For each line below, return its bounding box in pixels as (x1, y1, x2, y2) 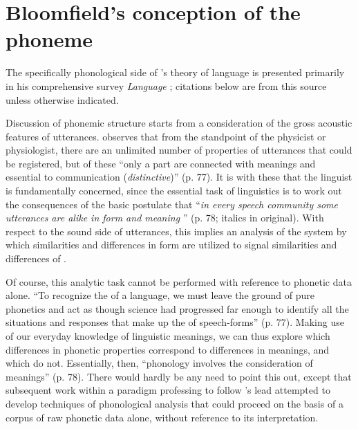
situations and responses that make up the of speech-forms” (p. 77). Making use (6, 315, 344, 329)
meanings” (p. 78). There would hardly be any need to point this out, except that (6, 369, 352, 383)
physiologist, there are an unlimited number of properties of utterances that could (6, 143, 352, 157)
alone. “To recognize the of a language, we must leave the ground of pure (6, 288, 314, 302)
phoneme (6, 25, 93, 53)
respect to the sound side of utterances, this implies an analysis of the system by (6, 223, 347, 238)
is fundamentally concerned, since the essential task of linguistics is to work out (6, 183, 342, 198)
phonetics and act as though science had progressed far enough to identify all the (6, 301, 349, 316)
